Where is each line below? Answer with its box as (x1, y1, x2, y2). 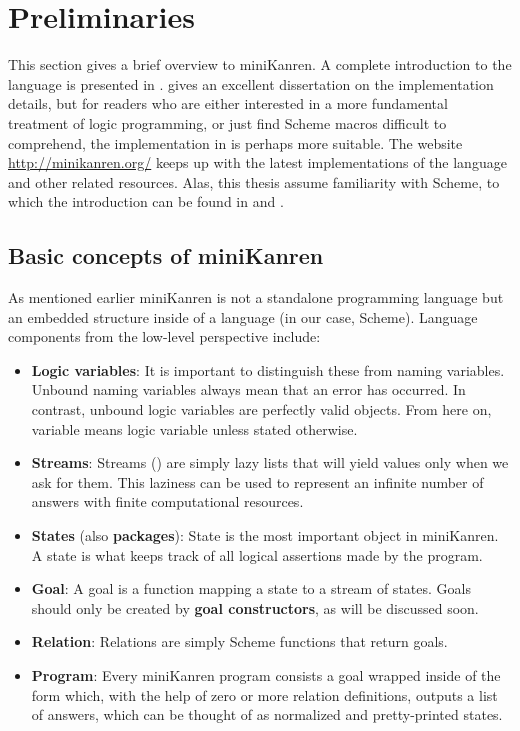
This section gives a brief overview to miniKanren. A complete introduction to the (8, 54, 512, 75)
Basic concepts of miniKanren (8, 240, 324, 271)
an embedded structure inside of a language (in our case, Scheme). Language (8, 306, 478, 327)
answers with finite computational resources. (31, 491, 304, 512)
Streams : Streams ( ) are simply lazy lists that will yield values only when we (31, 452, 509, 473)
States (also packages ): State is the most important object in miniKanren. (31, 525, 499, 546)
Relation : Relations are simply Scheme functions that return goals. (31, 631, 448, 652)
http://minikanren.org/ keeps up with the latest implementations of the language (8, 152, 507, 173)
